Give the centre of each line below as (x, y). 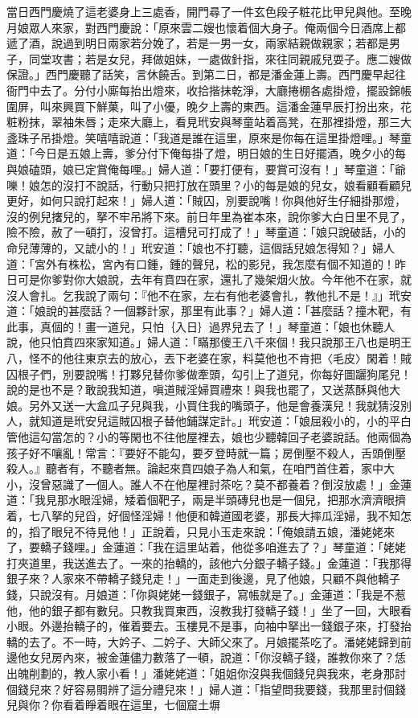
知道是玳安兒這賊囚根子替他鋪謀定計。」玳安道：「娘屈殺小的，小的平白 (225, 421)
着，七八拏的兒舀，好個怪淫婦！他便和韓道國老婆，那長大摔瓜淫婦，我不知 (203, 515)
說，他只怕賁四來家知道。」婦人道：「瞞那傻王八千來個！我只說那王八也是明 (203, 342)
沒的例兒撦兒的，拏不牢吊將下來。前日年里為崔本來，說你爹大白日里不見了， (209, 216)
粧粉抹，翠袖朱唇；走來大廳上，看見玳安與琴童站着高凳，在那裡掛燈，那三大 (209, 122)
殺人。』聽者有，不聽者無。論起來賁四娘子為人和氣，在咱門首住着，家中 (195, 468)
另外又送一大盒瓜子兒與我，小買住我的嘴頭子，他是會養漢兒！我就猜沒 (214, 405)
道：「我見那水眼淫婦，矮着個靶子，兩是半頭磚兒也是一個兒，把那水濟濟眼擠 (206, 500)
